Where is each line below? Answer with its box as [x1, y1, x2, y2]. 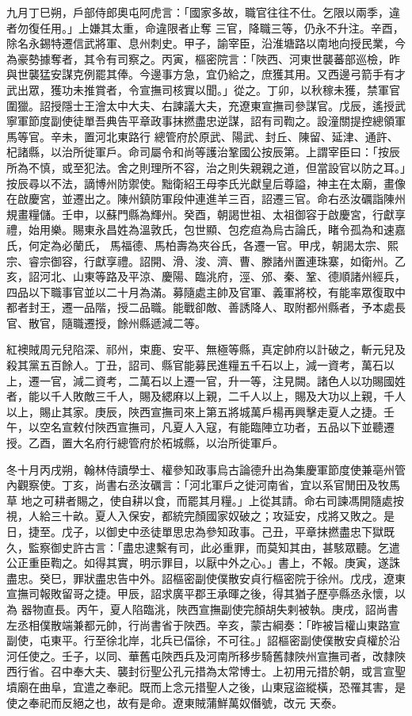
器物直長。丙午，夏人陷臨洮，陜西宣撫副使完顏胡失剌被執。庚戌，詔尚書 [21, 600, 399, 617]
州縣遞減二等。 [128, 314, 206, 331]
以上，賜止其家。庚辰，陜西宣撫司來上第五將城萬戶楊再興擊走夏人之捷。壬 [6, 403, 395, 419]
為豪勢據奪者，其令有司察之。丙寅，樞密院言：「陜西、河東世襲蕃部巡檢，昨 [6, 50, 400, 67]
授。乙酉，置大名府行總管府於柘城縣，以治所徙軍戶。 [6, 435, 284, 451]
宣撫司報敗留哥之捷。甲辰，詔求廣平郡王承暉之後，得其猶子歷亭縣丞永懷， [6, 585, 395, 602]
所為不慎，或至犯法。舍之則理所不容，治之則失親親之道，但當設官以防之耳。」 [6, 159, 406, 175]
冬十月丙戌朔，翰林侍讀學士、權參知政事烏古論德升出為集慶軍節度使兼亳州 [6, 461, 395, 477]
